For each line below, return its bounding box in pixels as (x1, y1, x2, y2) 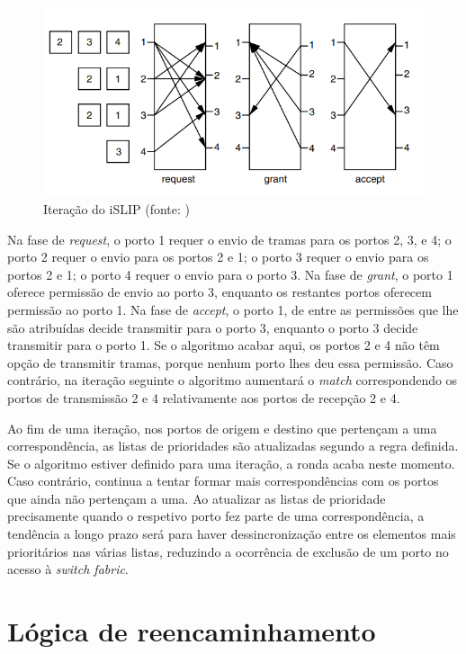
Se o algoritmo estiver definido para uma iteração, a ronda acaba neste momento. (7, 453, 455, 472)
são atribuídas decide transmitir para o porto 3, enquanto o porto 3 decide (7, 318, 418, 336)
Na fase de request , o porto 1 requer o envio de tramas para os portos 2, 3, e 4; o (7, 229, 452, 248)
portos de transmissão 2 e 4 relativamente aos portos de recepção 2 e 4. (7, 388, 400, 407)
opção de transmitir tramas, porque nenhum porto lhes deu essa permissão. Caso (7, 353, 453, 372)
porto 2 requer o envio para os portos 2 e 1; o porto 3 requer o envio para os (7, 247, 429, 266)
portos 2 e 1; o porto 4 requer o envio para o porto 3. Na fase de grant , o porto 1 (7, 264, 453, 283)
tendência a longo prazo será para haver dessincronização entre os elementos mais (7, 524, 456, 543)
